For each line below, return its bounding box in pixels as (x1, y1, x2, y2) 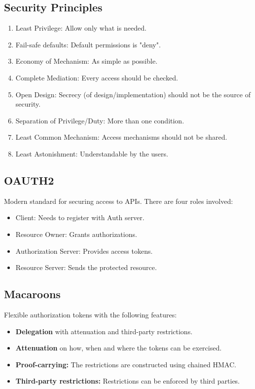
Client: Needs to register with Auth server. (15, 212, 145, 223)
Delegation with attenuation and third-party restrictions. (15, 326, 193, 336)
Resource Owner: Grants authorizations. (15, 229, 137, 239)
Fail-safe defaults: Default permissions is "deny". (15, 39, 161, 49)
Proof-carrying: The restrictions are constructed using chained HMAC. (15, 359, 236, 369)
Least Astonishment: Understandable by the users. (15, 148, 168, 158)
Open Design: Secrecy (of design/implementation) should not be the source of (15, 89, 251, 99)
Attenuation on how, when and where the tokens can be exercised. (15, 343, 222, 353)
